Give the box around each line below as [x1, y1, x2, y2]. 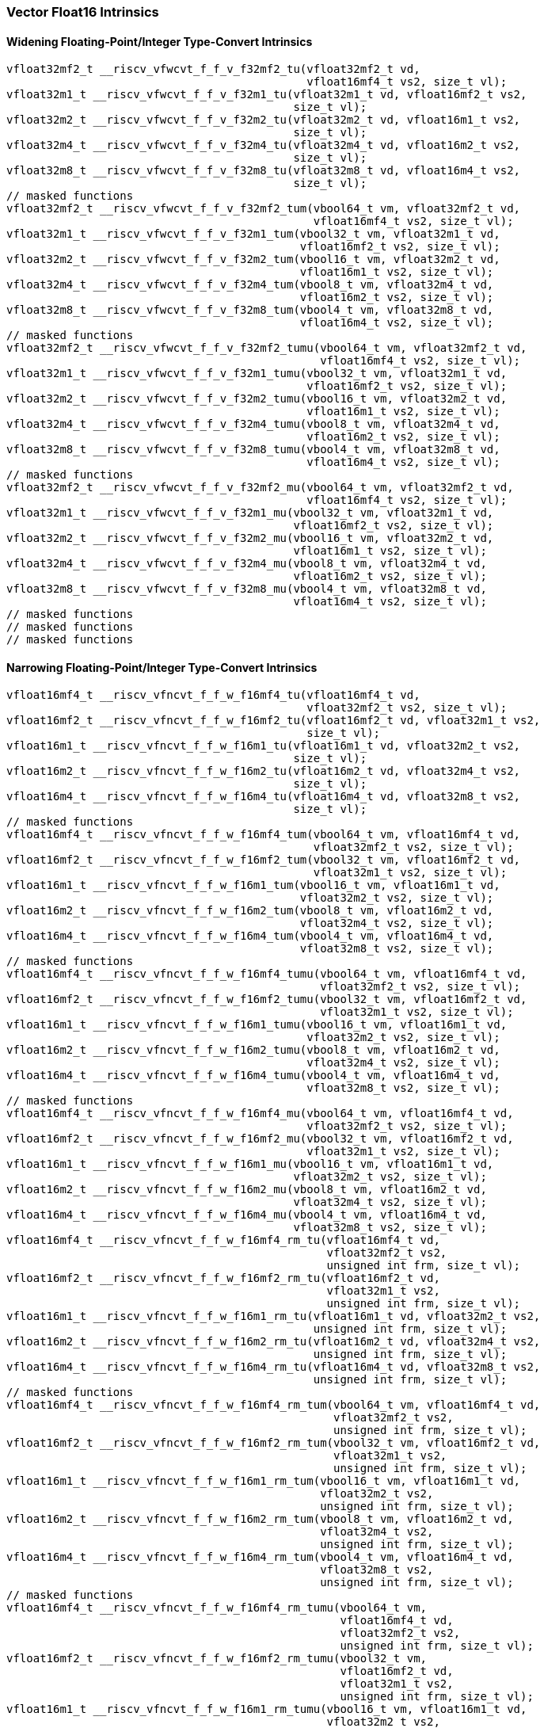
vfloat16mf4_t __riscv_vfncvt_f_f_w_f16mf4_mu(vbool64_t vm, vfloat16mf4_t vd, [6, 1107, 514, 1120]
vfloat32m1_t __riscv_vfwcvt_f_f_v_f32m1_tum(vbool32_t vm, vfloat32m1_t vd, [6, 227, 500, 241]
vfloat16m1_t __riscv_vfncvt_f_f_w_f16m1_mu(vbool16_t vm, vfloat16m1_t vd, [6, 1158, 494, 1171]
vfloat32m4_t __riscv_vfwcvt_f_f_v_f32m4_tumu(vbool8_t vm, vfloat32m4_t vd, [6, 418, 500, 431]
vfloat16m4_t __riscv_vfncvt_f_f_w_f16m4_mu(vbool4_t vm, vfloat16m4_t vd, [6, 1208, 487, 1222]
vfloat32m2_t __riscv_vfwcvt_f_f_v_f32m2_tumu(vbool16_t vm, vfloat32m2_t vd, [6, 392, 508, 406]
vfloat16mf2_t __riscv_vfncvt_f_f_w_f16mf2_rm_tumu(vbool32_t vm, [6, 1652, 428, 1665]
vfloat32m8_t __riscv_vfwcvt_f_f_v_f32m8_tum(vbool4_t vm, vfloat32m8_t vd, [6, 303, 494, 317]
